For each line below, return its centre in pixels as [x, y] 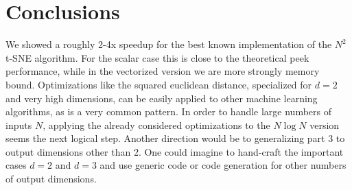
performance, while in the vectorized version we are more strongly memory [163, 71]
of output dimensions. [51, 179]
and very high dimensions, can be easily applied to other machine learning [162, 98]
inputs [19, 124]
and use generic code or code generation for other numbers [223, 165]
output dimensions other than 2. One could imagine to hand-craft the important [175, 151]
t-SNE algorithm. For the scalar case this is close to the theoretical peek [157, 57]
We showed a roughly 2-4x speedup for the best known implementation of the [169, 44]
